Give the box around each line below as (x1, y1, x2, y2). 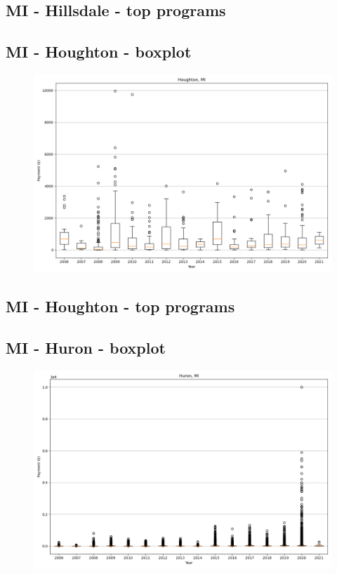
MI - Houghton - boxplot (6, 41, 192, 62)
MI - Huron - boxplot (6, 337, 166, 359)
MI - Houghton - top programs (6, 295, 235, 317)
